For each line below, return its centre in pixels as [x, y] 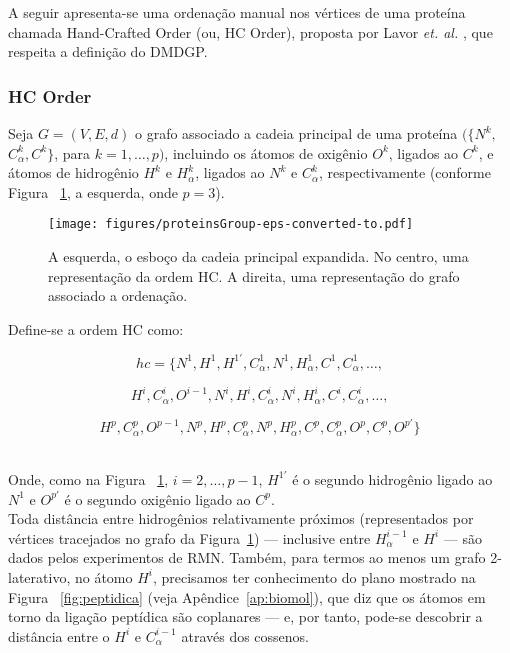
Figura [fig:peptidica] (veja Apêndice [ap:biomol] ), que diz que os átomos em [247, 596]
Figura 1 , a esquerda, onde [93, 191]
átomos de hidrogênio [73, 172]
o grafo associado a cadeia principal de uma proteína [296, 133]
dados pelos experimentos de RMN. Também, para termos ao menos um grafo [247, 557]
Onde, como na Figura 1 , [88, 478]
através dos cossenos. [245, 635]
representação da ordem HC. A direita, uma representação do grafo [254, 275]
